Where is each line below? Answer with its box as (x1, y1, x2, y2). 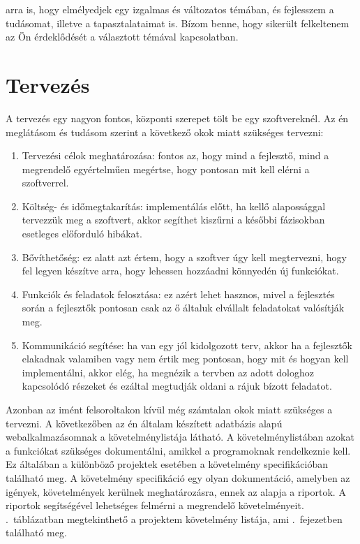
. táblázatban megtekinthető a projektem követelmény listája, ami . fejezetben (6, 511, 343, 526)
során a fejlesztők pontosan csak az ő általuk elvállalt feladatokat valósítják (22, 300, 345, 315)
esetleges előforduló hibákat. (22, 226, 142, 241)
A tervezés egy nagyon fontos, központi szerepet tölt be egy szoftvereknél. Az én (6, 110, 349, 125)
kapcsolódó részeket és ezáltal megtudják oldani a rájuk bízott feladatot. (22, 378, 332, 393)
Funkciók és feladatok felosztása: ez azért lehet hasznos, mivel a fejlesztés (22, 286, 335, 301)
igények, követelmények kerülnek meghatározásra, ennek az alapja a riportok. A (6, 484, 346, 499)
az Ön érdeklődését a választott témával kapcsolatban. (6, 29, 239, 44)
